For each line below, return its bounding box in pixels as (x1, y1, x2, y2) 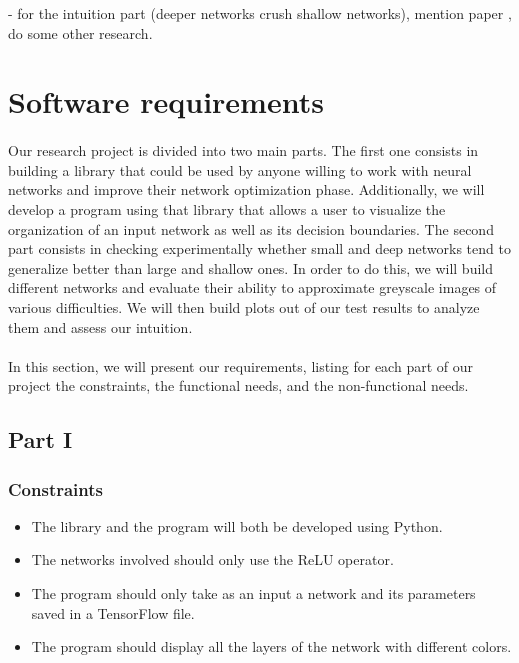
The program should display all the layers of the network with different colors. (31, 636, 512, 657)
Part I (8, 424, 73, 455)
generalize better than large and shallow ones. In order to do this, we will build (8, 257, 493, 278)
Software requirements (8, 81, 324, 122)
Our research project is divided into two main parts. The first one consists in (8, 140, 479, 161)
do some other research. (8, 22, 153, 43)
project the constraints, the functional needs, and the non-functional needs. (8, 375, 469, 396)
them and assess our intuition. (8, 316, 193, 337)
